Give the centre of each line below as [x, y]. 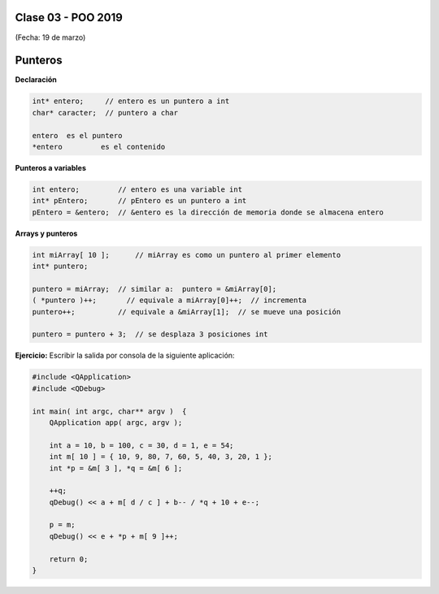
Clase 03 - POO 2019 [69, 17]
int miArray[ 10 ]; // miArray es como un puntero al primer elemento [187, 255]
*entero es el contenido [99, 147]
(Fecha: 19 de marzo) [50, 37]
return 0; [69, 559]
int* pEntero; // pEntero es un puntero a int [139, 201]
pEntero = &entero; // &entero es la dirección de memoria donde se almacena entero [208, 212]
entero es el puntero [77, 135]
